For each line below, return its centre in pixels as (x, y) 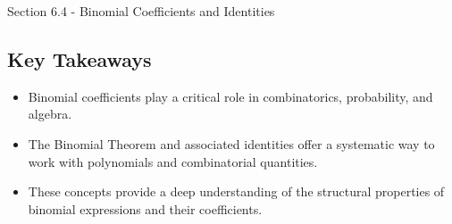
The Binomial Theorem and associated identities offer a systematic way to (231, 143)
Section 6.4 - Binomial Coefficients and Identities (141, 11)
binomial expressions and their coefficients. (145, 208)
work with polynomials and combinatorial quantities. (173, 161)
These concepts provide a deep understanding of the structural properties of (236, 191)
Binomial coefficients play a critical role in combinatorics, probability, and (230, 96)
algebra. (50, 114)
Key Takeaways (80, 58)
